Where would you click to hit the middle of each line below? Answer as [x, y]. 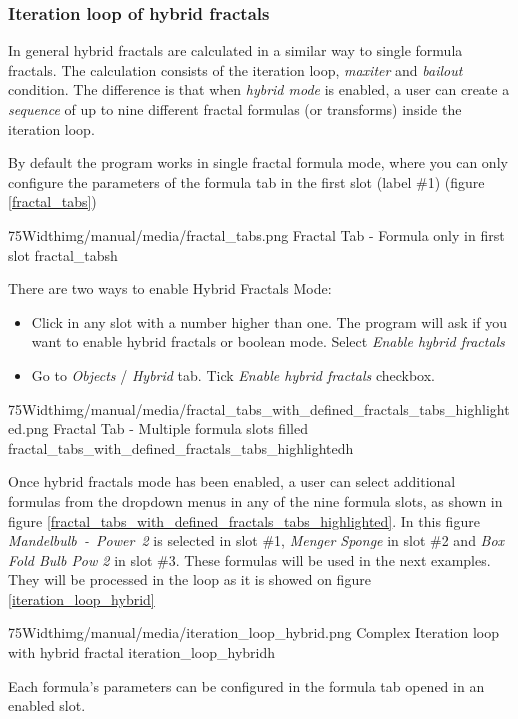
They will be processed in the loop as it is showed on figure [189, 579]
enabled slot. [47, 705]
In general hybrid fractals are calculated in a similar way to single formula [235, 50]
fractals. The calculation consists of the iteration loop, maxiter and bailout [235, 69]
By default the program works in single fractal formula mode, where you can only [258, 162]
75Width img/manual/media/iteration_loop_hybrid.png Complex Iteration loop [254, 632]
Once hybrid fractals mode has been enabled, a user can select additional [232, 481]
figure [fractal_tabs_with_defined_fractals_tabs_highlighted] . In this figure [244, 520]
